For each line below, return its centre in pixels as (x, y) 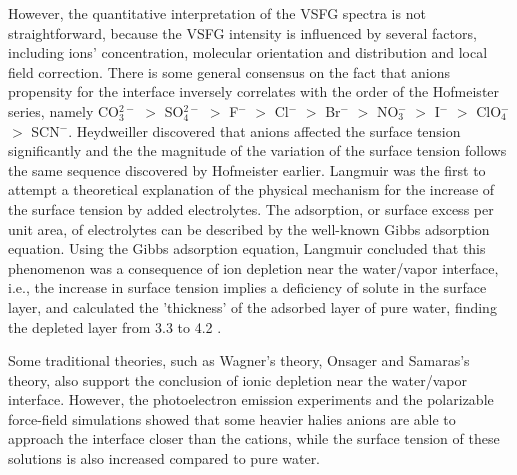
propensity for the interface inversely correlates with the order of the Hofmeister (254, 91)
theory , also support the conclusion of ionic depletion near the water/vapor (237, 379)
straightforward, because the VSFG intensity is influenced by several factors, (242, 32)
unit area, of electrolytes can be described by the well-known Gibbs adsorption (249, 228)
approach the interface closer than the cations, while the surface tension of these (254, 438)
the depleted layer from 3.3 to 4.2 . (115, 326)
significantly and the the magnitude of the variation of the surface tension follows (257, 150)
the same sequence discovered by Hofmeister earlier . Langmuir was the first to (247, 169)
